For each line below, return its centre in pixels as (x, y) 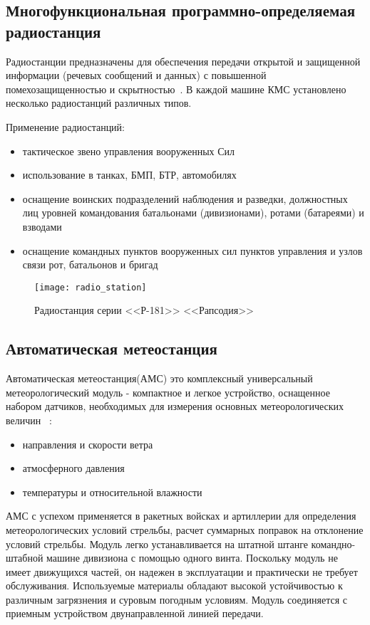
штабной (25, 558)
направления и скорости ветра (88, 444)
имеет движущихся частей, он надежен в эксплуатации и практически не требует (182, 571)
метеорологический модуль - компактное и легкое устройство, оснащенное (168, 392)
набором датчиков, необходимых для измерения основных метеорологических (175, 406)
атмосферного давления (73, 468)
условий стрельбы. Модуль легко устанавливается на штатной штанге (157, 543)
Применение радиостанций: (65, 126)
